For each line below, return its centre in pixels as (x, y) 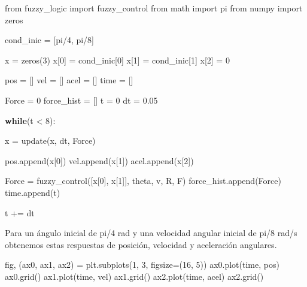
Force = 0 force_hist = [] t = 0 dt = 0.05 (81, 100)
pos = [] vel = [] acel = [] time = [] (69, 80)
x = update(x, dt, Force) (50, 141)
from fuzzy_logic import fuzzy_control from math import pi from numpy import (154, 8)
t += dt (20, 212)
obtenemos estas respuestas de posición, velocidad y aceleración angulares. (141, 244)
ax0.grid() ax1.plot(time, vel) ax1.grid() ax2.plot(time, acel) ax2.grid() (134, 276)
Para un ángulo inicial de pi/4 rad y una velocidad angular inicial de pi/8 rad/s (151, 233)
